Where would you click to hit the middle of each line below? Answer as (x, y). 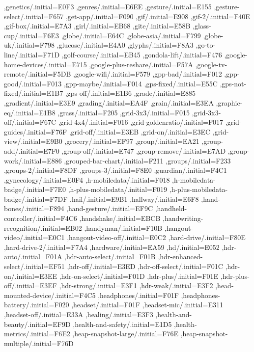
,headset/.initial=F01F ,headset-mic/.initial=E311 (147, 305)
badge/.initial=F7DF (36, 199)
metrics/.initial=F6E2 (37, 334)
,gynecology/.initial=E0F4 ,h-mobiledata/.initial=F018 (87, 179)
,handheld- (171, 208)
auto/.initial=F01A (33, 257)
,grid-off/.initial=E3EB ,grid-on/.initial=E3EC (140, 131)
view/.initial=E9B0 (33, 141)
